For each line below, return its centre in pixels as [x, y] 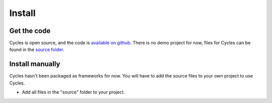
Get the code [30, 31]
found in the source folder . [37, 49]
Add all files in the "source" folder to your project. [74, 92]
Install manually [35, 64]
